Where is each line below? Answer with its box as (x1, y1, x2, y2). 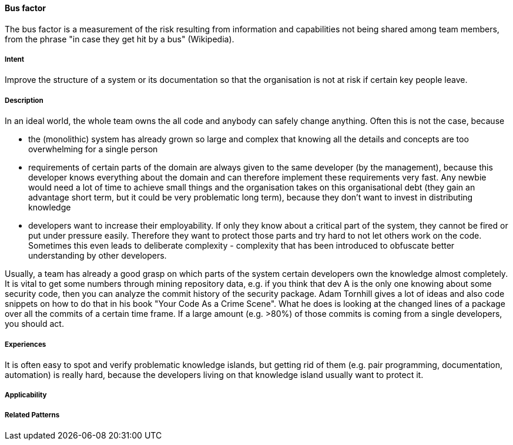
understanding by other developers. (28, 250, 167, 261)
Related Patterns (5, 410, 60, 419)
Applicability (5, 391, 47, 400)
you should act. (5, 319, 64, 329)
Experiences (5, 340, 46, 349)
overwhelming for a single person (28, 144, 158, 155)
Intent (5, 55, 25, 63)
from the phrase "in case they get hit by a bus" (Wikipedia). (5, 34, 234, 44)
